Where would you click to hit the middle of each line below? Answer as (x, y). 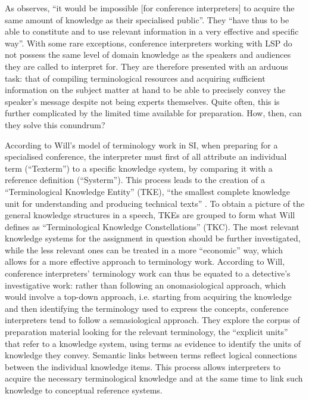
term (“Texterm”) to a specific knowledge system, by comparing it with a (139, 168)
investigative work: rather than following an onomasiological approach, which (146, 285)
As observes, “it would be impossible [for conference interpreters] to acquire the (150, 8)
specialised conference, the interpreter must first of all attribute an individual (146, 156)
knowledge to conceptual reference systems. (84, 390)
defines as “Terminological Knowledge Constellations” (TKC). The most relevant (152, 226)
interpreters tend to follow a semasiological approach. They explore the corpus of (152, 320)
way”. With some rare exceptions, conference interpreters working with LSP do (149, 43)
